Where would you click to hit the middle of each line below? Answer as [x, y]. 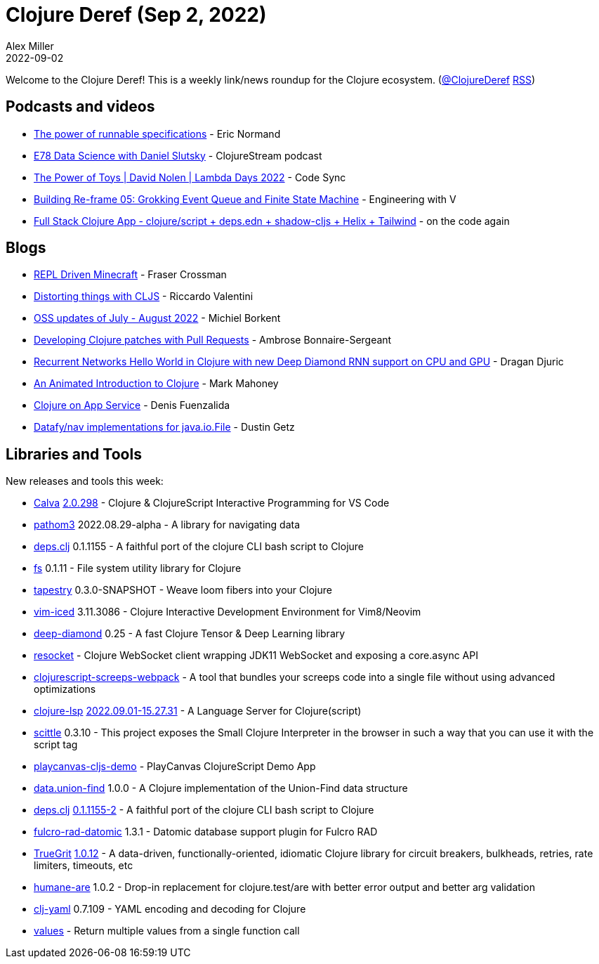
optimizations [65, 689]
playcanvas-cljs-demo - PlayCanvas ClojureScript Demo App [175, 767]
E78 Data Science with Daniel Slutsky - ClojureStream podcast [178, 155]
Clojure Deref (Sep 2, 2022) [136, 15]
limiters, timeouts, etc [84, 866]
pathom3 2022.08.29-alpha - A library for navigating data [167, 525]
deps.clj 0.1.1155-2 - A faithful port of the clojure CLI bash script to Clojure [204, 810]
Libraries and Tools [74, 454]
